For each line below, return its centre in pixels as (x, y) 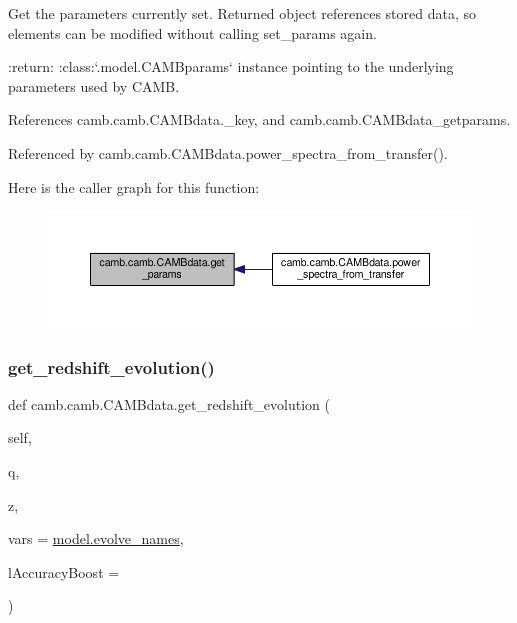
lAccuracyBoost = (64, 571)
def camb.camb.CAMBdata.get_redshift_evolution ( (169, 403)
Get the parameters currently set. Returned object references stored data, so (242, 13)
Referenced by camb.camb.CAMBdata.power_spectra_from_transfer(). (228, 152)
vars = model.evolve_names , (96, 538)
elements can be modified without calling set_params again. (192, 32)
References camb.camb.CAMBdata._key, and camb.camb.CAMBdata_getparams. (259, 119)
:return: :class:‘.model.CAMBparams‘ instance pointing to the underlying (231, 66)
